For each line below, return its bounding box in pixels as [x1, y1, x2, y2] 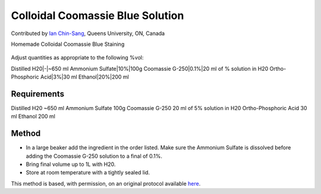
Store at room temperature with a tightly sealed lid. [26, 169, 150, 176]
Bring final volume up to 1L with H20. [26, 161, 116, 168]
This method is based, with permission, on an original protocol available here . [11, 180, 201, 187]
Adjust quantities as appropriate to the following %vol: [11, 54, 144, 61]
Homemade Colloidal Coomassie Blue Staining [11, 40, 125, 48]
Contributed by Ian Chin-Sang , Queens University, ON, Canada [11, 30, 165, 37]
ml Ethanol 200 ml [11, 113, 56, 120]
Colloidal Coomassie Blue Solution [11, 9, 184, 22]
